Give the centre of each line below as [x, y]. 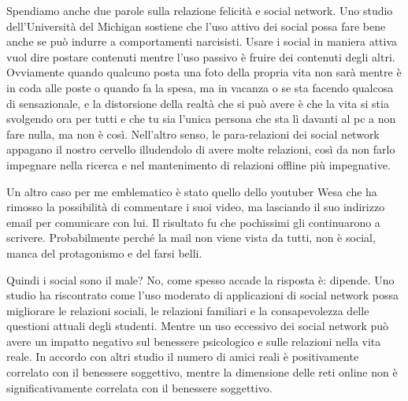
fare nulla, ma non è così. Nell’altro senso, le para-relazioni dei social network [193, 134]
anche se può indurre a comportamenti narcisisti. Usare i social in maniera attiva [202, 41]
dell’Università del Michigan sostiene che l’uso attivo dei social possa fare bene [196, 26]
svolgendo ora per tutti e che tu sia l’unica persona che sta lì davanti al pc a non [201, 119]
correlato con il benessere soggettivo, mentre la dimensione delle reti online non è [202, 372]
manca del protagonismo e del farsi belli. [104, 252]
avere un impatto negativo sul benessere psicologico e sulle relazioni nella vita [194, 341]
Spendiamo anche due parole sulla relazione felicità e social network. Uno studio [200, 10]
